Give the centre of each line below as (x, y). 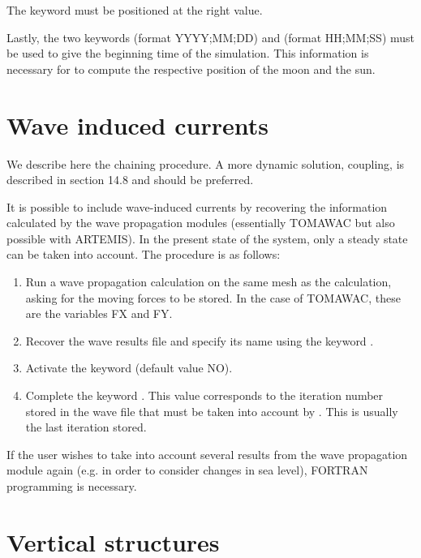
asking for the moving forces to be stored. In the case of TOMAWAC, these (213, 297)
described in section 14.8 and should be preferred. (130, 180)
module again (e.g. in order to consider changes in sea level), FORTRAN (187, 470)
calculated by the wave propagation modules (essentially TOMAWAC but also (201, 223)
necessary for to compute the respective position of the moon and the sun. (191, 69)
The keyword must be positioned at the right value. (135, 10)
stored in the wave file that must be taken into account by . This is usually (212, 411)
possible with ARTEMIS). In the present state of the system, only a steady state (207, 238)
